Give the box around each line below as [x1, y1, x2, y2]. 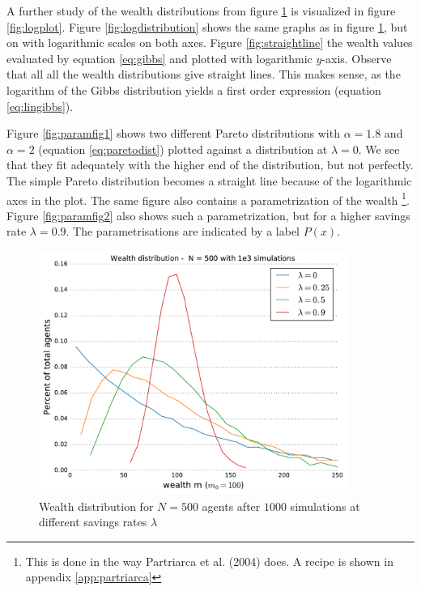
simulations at [290, 497, 360, 514]
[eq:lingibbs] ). [6, 97, 74, 114]
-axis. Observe [321, 49, 392, 66]
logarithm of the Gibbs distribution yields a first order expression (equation [6, 81, 381, 98]
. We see [358, 140, 400, 157]
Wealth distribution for [39, 497, 154, 514]
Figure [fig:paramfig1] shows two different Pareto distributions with [6, 125, 340, 142]
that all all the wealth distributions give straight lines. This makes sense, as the [6, 66, 401, 83]
